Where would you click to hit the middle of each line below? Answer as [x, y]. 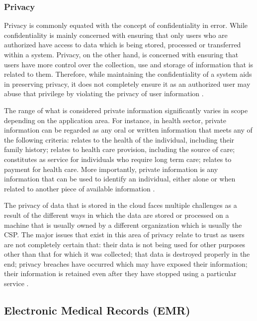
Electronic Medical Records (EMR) [97, 310]
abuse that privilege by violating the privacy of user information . [104, 93]
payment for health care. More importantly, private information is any [111, 169]
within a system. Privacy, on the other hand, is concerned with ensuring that [121, 54]
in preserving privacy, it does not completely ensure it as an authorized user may [127, 83]
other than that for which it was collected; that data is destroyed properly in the [127, 254]
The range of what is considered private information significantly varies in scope [126, 110]
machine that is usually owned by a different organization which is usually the [123, 225]
